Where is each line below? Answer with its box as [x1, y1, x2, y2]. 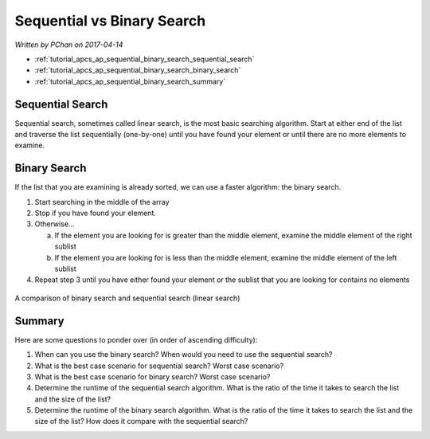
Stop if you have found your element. [34, 208, 157, 218]
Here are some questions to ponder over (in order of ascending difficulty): [14, 335, 258, 344]
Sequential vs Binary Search [14, 12, 206, 29]
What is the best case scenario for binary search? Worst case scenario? [34, 371, 271, 382]
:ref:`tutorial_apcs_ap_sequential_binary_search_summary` [34, 76, 226, 86]
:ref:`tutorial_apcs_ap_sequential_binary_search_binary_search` [34, 65, 241, 75]
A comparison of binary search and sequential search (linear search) [14, 293, 240, 303]
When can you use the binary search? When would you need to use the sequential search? [34, 350, 333, 359]
